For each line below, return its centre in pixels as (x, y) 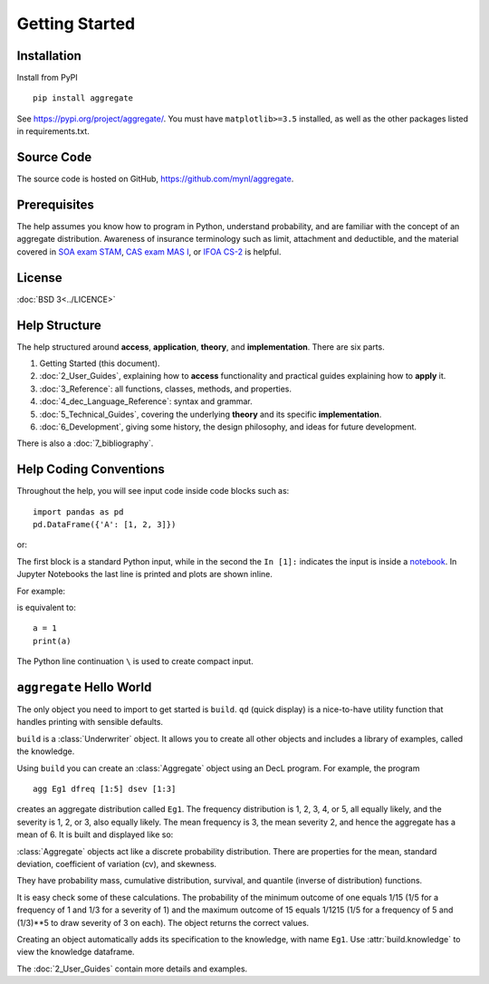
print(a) (52, 641)
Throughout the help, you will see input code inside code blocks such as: (153, 491)
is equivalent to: (46, 608)
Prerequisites (55, 204)
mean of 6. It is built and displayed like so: (95, 834)
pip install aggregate (83, 98)
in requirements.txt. (53, 131)
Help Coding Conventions (91, 470)
